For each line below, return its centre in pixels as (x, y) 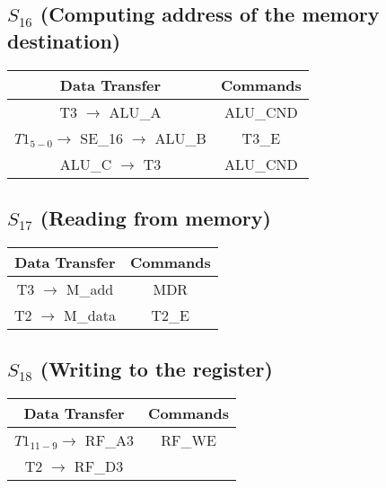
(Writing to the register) (156, 369)
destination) (64, 40)
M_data (90, 315)
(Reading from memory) (155, 217)
